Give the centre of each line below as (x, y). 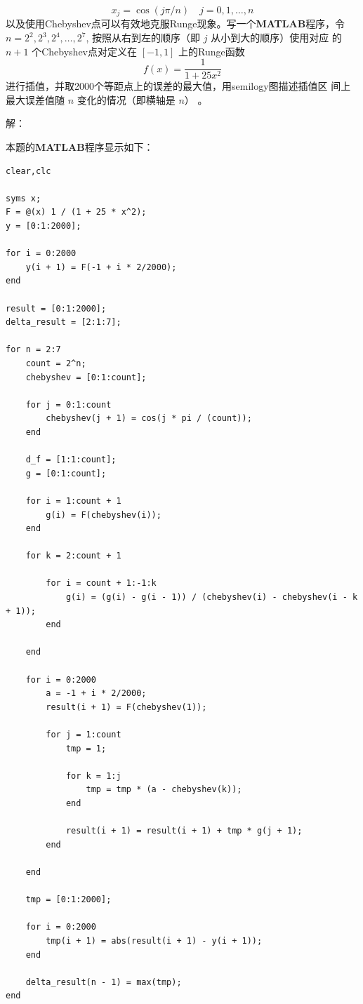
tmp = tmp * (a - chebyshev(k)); (164, 790)
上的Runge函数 (212, 51)
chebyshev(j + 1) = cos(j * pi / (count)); (149, 419)
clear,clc (28, 171)
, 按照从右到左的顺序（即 (143, 38)
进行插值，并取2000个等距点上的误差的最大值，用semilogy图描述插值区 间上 (178, 86)
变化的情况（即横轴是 (126, 99)
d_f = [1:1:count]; (71, 460)
